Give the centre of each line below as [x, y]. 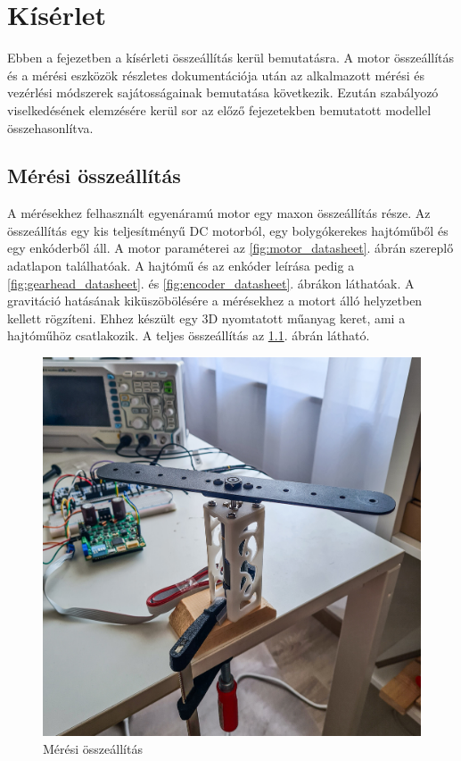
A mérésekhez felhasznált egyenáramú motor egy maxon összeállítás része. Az [219, 213]
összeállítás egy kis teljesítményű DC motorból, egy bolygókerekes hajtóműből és [228, 230]
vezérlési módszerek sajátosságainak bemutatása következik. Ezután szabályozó [223, 92]
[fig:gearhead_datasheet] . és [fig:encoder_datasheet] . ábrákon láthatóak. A [211, 283]
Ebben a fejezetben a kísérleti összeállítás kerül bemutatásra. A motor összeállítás [231, 58]
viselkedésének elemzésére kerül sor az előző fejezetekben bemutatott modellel [219, 109]
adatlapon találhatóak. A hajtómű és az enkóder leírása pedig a [181, 266]
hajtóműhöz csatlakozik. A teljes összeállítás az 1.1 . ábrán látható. [189, 335]
